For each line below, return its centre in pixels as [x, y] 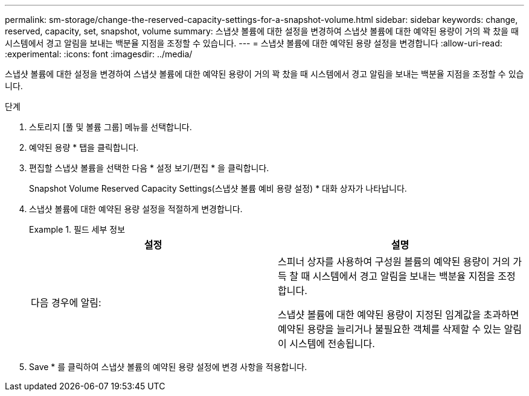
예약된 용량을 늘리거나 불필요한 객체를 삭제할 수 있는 [390, 329]
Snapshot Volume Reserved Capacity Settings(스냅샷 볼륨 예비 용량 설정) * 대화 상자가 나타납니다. [218, 188]
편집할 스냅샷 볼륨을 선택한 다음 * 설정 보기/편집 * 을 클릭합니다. [149, 168]
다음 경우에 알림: [66, 303]
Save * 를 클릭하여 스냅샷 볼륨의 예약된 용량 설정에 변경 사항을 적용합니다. [168, 367]
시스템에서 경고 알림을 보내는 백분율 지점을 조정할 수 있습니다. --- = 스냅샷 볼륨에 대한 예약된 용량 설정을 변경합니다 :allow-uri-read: [254, 43]
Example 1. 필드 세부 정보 [77, 229]
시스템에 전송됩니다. [332, 344]
